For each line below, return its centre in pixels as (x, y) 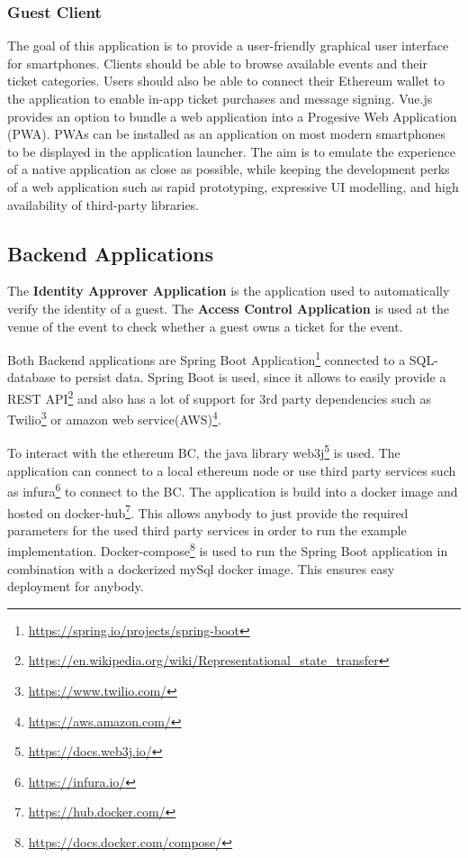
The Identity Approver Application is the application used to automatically (229, 291)
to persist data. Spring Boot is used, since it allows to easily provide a (253, 377)
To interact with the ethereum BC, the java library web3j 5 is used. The (204, 452)
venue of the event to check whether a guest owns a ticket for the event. (205, 326)
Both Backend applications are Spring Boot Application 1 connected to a (207, 358)
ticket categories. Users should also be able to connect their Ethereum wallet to (226, 81)
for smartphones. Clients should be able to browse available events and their (217, 63)
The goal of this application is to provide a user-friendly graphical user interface (228, 46)
